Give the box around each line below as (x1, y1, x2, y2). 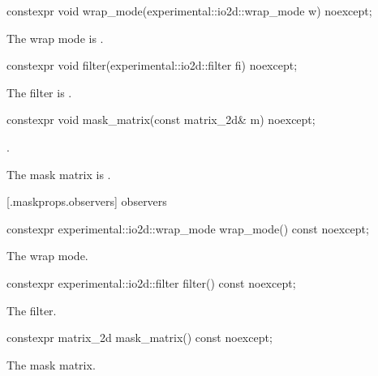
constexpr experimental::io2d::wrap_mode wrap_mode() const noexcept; (6, 220, 369, 237)
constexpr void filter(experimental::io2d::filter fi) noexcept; (6, 57, 298, 74)
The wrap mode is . (6, 29, 104, 46)
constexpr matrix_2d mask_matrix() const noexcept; (6, 329, 273, 346)
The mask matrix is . (6, 165, 111, 182)
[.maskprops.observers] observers (6, 193, 167, 210)
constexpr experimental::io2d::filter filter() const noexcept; (6, 274, 296, 291)
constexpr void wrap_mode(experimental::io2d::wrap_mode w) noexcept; (6, 2, 372, 19)
